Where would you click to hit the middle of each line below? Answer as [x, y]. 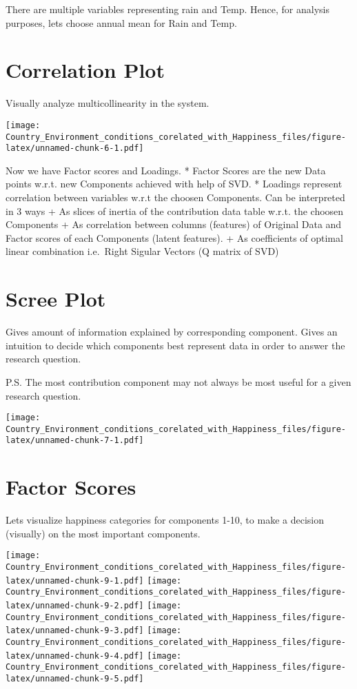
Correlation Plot [85, 70]
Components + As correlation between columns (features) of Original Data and [174, 224]
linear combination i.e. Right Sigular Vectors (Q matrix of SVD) [142, 251]
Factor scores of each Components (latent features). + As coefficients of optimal [174, 237]
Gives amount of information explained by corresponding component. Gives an [172, 332]
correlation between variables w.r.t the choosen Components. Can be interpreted [175, 197]
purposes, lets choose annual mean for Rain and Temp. [121, 22]
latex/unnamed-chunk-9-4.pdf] [75, 656]
